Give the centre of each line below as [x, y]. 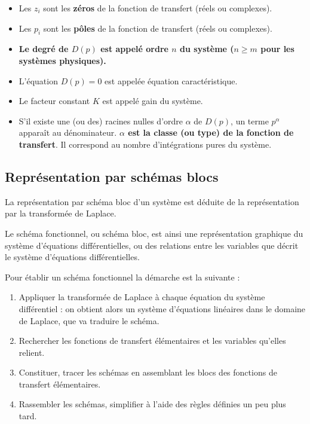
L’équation [38, 80]
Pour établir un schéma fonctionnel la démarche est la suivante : [122, 277]
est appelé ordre [134, 49]
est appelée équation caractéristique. [171, 80]
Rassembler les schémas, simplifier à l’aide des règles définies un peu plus [152, 404]
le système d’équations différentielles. [72, 257]
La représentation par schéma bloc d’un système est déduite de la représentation [152, 201]
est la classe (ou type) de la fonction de [211, 132]
